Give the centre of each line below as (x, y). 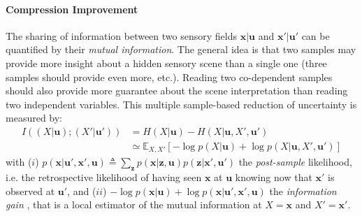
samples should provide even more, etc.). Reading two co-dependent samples (169, 77)
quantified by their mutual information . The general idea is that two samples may (181, 49)
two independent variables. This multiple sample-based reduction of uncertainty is (181, 104)
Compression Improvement (72, 9)
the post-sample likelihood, (295, 162)
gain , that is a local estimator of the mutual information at (134, 204)
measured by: (34, 118)
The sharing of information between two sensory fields (121, 35)
